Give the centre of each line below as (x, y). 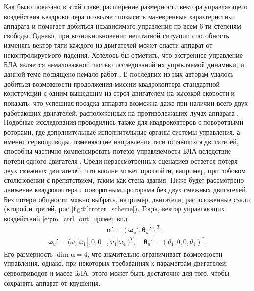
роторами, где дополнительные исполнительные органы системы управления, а (122, 131)
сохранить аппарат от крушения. (52, 282)
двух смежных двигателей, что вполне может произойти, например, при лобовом (125, 170)
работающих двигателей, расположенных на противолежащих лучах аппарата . (122, 112)
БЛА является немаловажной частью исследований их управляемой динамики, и (124, 64)
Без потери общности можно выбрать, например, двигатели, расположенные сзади (127, 199)
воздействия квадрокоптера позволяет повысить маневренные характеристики (120, 16)
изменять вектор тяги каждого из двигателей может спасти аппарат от (108, 45)
